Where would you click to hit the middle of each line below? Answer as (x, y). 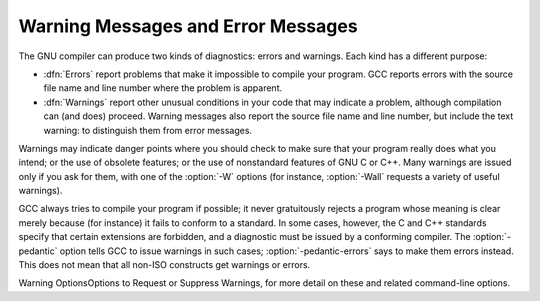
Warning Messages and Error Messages (188, 26)
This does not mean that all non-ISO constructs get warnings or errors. (164, 265)
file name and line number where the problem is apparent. (163, 88)
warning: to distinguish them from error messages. (148, 130)
